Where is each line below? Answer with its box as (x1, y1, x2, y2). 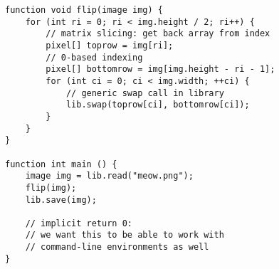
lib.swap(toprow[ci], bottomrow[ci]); (65, 100, 250, 110)
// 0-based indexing (46, 52, 143, 63)
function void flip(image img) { (5, 5, 163, 15)
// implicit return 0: (25, 218, 132, 228)
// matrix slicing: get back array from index (46, 28, 270, 39)
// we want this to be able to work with (25, 230, 224, 241)
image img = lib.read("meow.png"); (25, 171, 194, 181)
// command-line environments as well (25, 242, 209, 253)
